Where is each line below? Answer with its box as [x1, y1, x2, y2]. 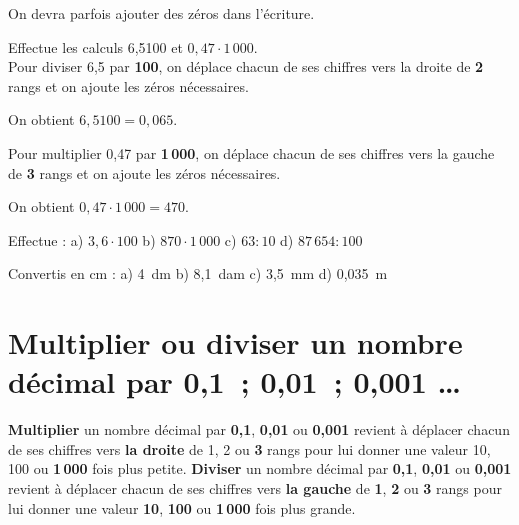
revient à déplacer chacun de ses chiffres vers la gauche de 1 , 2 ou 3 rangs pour [8, 478, 502, 499]
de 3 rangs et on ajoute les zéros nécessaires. [8, 162, 281, 183]
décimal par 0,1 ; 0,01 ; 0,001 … [8, 361, 461, 402]
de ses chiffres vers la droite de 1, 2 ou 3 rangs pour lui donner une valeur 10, [8, 438, 491, 459]
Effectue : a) [8, 229, 84, 250]
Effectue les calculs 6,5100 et [8, 36, 183, 57]
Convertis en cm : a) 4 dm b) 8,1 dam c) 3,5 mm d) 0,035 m [8, 263, 388, 284]
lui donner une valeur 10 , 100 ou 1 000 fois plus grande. [8, 497, 356, 518]
